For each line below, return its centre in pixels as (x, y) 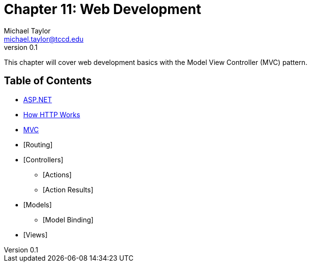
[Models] (38, 204)
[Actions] (57, 174)
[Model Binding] (68, 219)
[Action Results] (68, 189)
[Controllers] (43, 159)
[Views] (36, 235)
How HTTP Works (52, 114)
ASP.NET (38, 99)
